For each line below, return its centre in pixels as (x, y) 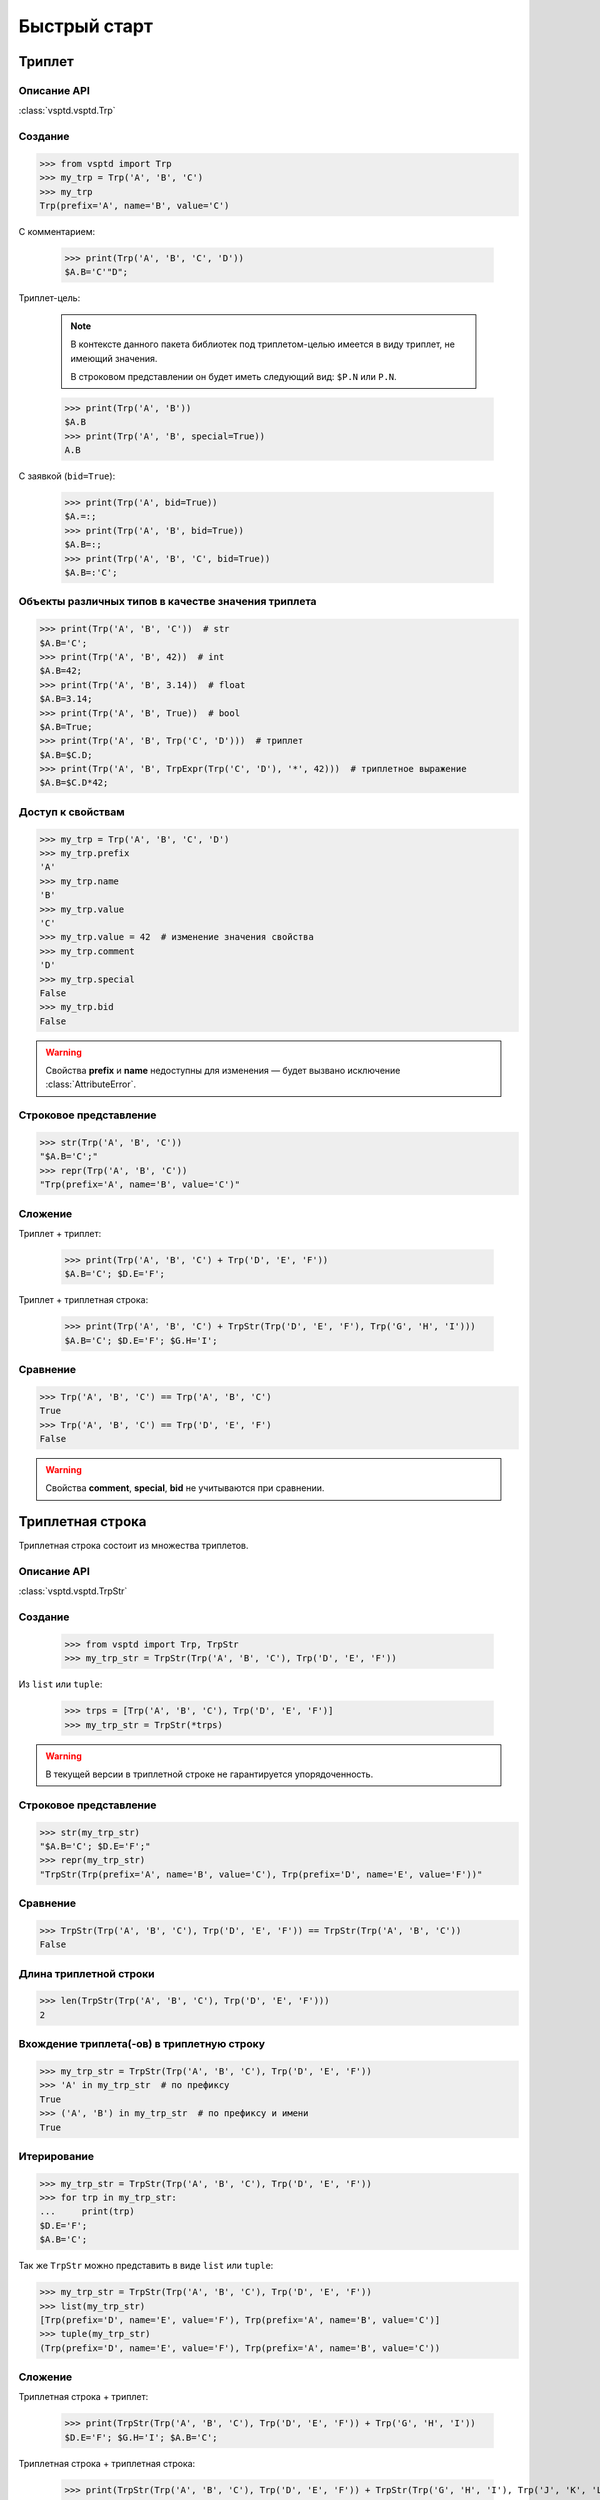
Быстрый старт (86, 26)
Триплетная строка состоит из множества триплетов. (133, 1546)
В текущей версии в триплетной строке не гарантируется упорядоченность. (209, 1774)
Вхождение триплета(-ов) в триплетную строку (141, 2044)
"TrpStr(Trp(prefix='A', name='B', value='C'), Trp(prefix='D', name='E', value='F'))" (261, 1874)
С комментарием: (57, 232)
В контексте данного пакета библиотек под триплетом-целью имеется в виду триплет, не (262, 344)
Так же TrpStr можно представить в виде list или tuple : (146, 2266)
